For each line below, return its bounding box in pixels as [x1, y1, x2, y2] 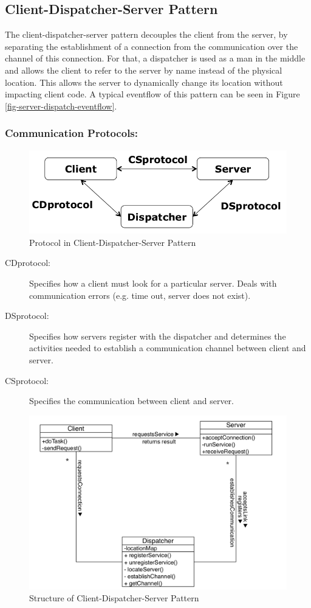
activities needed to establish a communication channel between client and [29, 341, 306, 354]
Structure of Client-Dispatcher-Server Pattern [29, 592, 199, 604]
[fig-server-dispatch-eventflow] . [5, 99, 117, 112]
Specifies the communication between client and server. [29, 394, 234, 407]
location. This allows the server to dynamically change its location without [5, 75, 283, 88]
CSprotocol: [5, 374, 49, 386]
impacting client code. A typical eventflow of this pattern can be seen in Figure [5, 88, 300, 100]
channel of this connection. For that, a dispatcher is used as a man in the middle [5, 52, 306, 65]
